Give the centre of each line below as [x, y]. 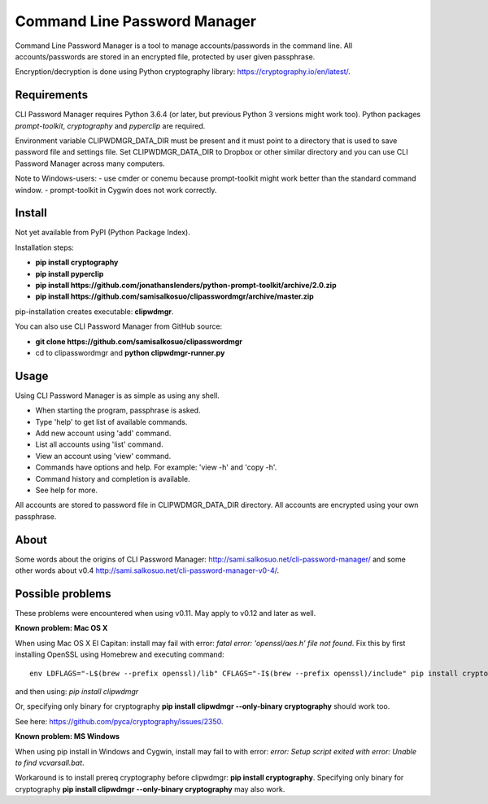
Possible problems [63, 594]
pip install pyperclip [70, 273]
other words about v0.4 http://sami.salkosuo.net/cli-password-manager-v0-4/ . [147, 570]
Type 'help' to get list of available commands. [111, 422]
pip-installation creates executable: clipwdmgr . [94, 311]
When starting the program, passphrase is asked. [118, 410]
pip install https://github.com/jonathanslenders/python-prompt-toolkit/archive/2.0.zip [186, 286]
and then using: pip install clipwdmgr [77, 691]
